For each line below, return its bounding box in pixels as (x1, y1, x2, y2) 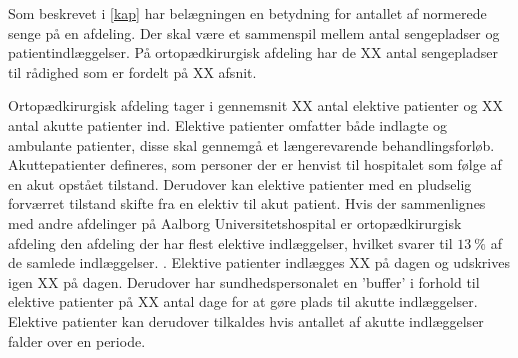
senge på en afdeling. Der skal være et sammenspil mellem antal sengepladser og (8, 22, 500, 43)
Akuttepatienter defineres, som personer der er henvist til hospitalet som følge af (8, 154, 502, 175)
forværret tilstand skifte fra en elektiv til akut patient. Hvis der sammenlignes (8, 193, 486, 214)
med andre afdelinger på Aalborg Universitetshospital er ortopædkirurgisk (8, 212, 462, 233)
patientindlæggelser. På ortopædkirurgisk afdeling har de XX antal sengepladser (8, 42, 499, 63)
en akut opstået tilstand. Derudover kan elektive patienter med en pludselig (8, 173, 472, 194)
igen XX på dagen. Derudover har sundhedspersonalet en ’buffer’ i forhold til (8, 271, 480, 292)
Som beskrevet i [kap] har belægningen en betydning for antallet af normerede (8, 3, 487, 23)
